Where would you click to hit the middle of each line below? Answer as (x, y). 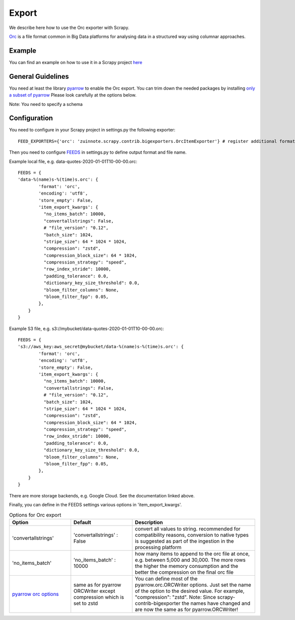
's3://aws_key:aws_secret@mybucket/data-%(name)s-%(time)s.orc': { (101, 347)
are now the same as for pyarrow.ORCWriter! (187, 609)
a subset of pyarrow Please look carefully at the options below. (73, 95)
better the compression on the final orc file (184, 572)
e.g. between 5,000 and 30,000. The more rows (190, 560)
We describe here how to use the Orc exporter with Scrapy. (69, 28)
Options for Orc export (35, 515)
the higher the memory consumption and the (187, 566)
